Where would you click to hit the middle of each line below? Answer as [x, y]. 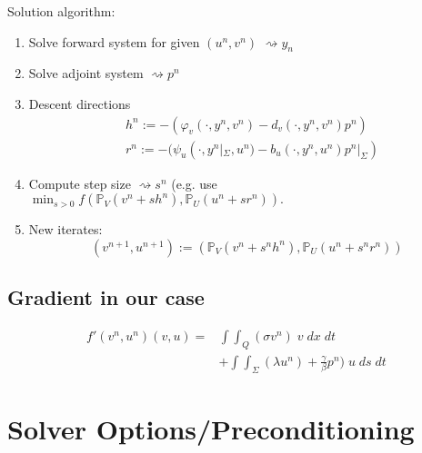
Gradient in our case [106, 297]
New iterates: [65, 229]
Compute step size [80, 183]
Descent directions [80, 103]
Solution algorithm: [61, 11]
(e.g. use [194, 183]
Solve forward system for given [114, 41]
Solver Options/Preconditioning [211, 428]
